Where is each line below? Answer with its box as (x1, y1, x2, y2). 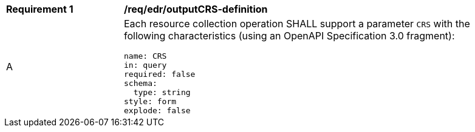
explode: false (124, 106, 191, 115)
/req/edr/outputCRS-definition (124, 3, 268, 15)
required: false (124, 70, 196, 79)
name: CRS (124, 51, 167, 61)
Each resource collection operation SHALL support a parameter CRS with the (124, 18, 470, 30)
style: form (124, 97, 177, 106)
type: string (133, 88, 191, 97)
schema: (124, 79, 157, 88)
